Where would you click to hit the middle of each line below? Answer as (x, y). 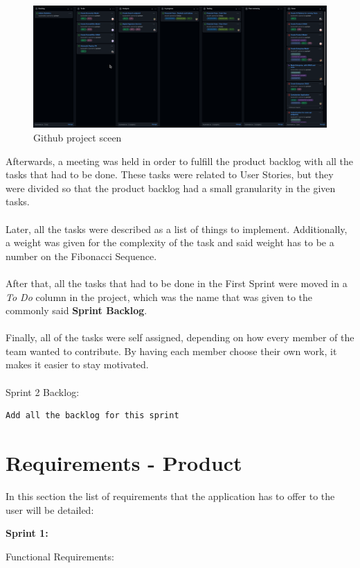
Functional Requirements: (60, 556)
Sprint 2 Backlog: (43, 391)
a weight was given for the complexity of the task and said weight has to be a (170, 242)
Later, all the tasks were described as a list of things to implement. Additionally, (177, 229)
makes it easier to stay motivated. (77, 364)
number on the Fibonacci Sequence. (81, 256)
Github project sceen (78, 137)
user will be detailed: (50, 509)
